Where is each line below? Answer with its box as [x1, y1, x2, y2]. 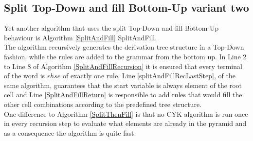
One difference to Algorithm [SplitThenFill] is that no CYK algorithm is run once [4, 108, 248, 119]
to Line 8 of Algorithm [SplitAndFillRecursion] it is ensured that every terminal [4, 61, 242, 71]
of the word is [4, 70, 45, 81]
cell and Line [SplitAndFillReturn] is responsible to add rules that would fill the [4, 89, 242, 100]
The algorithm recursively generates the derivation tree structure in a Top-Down [4, 42, 244, 52]
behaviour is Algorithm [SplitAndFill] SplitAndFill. [4, 32, 157, 42]
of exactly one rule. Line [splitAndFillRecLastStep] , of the [62, 70, 235, 81]
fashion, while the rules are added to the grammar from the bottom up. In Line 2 [4, 51, 247, 61]
